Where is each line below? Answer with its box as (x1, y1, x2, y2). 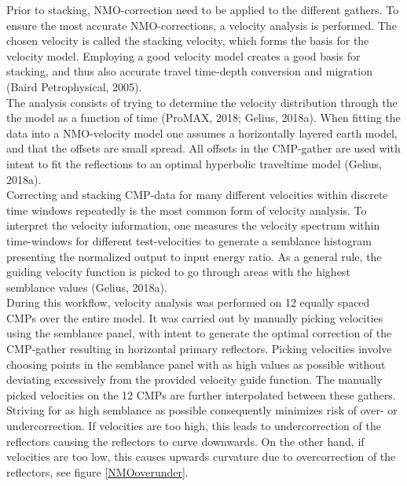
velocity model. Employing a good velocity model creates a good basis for (6, 47, 361, 64)
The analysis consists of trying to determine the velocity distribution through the (6, 94, 398, 110)
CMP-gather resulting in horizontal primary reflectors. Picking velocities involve (6, 341, 392, 357)
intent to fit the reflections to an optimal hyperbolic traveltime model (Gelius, (6, 155, 382, 171)
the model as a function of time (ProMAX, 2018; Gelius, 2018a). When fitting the (6, 109, 401, 126)
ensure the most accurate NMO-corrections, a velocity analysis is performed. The (6, 17, 397, 33)
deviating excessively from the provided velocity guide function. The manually (6, 371, 383, 388)
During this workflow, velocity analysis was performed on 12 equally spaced (6, 294, 370, 311)
